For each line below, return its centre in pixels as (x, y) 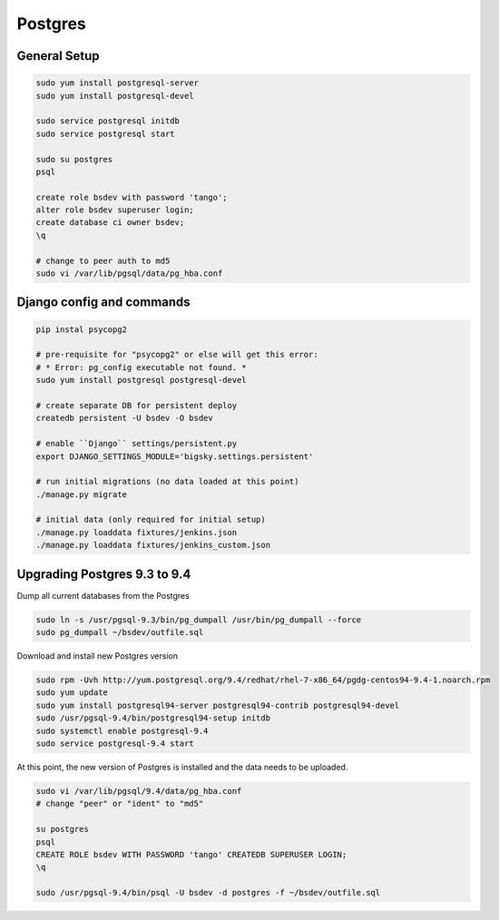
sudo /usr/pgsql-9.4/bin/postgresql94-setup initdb (153, 718)
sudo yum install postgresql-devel (115, 96)
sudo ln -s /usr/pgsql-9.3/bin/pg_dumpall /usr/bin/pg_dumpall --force (199, 620)
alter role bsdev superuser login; (115, 210)
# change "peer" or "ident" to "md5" (120, 804)
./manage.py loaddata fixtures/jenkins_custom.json (153, 545)
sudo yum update (72, 693)
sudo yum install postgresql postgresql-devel (141, 380)
